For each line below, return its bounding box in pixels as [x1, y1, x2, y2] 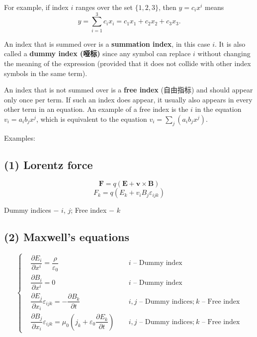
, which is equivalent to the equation [36, 113, 147, 124]
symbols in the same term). [4, 68, 87, 78]
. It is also [215, 38, 246, 49]
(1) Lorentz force [4, 157, 93, 172]
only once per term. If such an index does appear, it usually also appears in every [4, 94, 253, 104]
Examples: [4, 132, 35, 143]
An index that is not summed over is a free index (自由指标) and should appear [4, 84, 253, 95]
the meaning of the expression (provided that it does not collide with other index [4, 58, 251, 68]
